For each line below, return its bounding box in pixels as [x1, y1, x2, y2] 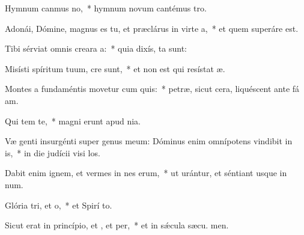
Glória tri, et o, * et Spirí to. [5, 198, 112, 211]
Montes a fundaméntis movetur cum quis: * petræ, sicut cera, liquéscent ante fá [5, 82, 300, 95]
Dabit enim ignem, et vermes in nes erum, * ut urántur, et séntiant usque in [5, 166, 287, 179]
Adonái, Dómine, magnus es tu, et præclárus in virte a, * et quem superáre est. [5, 22, 299, 34]
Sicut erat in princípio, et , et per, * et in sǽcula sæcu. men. [5, 219, 229, 231]
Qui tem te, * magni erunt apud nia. [5, 114, 141, 127]
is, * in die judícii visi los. [5, 146, 100, 159]
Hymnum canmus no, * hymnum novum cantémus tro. [5, 2, 207, 14]
